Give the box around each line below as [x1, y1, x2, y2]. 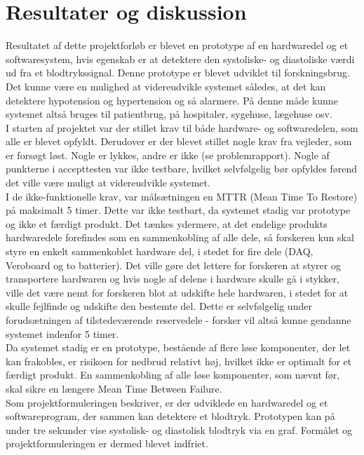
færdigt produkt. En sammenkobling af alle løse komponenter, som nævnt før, [6, 367, 340, 382]
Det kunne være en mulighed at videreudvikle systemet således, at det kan [6, 79, 326, 93]
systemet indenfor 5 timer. [6, 326, 119, 341]
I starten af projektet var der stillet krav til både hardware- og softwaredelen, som [6, 120, 358, 135]
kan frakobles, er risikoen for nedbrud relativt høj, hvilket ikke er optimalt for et [6, 353, 352, 368]
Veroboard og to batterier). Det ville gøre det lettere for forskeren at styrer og [6, 257, 341, 272]
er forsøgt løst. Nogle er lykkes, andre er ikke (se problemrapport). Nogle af [6, 147, 330, 162]
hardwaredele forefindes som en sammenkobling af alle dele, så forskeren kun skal [6, 230, 354, 245]
